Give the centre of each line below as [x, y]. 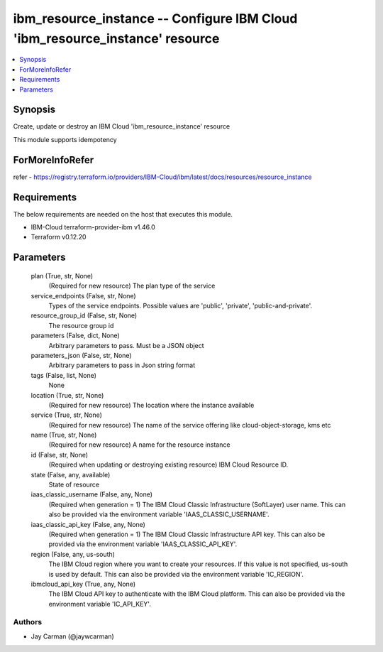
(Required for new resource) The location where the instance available [151, 405]
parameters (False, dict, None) [75, 336]
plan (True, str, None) [62, 276]
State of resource [74, 485]
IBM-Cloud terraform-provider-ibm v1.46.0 [93, 227]
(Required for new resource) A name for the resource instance [139, 445]
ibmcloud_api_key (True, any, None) [83, 584]
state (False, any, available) [71, 474]
